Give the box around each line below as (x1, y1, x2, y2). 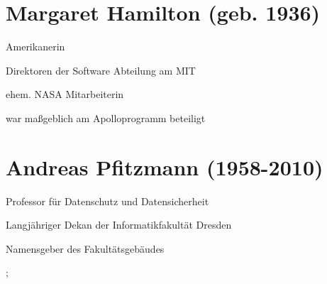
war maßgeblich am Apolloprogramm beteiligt (6, 110, 206, 125)
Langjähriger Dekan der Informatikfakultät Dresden (6, 217, 232, 232)
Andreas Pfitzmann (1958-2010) (6, 152, 323, 181)
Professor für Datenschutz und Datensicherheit (6, 193, 209, 208)
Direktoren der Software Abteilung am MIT (6, 62, 196, 77)
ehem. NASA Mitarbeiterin (6, 87, 124, 102)
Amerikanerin (6, 39, 65, 54)
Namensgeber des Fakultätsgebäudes (6, 241, 165, 256)
